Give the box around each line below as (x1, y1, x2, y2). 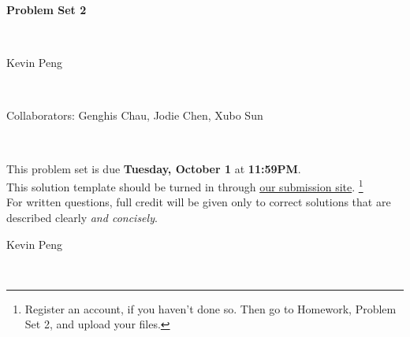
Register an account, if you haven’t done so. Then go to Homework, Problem (24, 300, 397, 317)
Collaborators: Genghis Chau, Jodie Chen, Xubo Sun (6, 107, 263, 124)
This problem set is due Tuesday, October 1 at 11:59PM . (6, 160, 301, 176)
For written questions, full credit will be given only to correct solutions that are (6, 194, 391, 210)
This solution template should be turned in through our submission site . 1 (6, 176, 363, 194)
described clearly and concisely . (6, 209, 158, 225)
